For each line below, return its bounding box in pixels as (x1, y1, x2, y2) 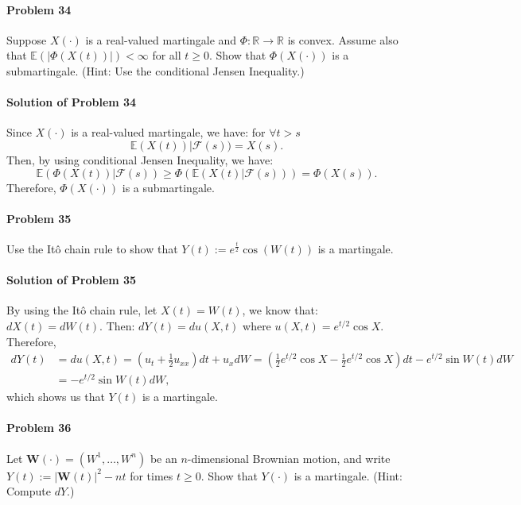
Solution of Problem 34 (6, 94, 137, 110)
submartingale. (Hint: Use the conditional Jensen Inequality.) (6, 62, 305, 79)
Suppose (6, 31, 47, 48)
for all (152, 47, 181, 64)
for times (130, 467, 173, 484)
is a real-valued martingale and (85, 31, 237, 48)
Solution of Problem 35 (6, 272, 137, 288)
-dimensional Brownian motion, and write (187, 449, 391, 466)
